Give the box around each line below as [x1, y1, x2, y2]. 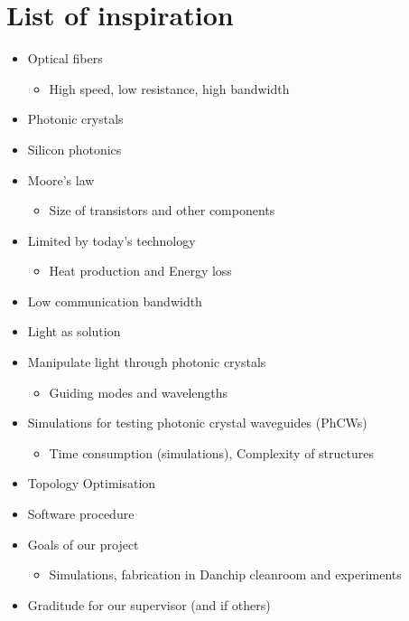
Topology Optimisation [27, 474, 156, 493]
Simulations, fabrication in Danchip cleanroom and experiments [49, 565, 402, 584]
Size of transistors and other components [49, 201, 275, 220]
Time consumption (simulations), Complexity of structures [49, 443, 375, 462]
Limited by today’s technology [27, 231, 196, 249]
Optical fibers [27, 49, 103, 68]
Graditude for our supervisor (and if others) [27, 595, 271, 614]
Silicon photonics [27, 139, 122, 158]
